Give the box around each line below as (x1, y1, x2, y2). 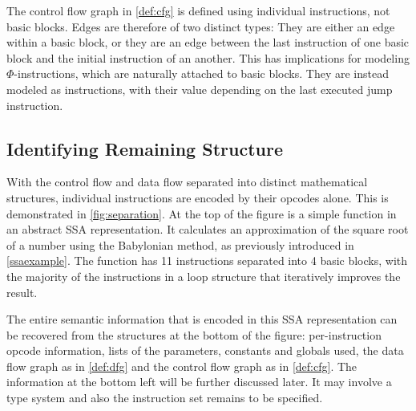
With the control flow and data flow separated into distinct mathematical (6, 173, 368, 190)
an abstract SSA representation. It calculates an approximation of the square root (6, 221, 409, 238)
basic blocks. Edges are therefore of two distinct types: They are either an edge (6, 18, 395, 35)
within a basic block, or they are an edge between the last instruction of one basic (6, 34, 410, 51)
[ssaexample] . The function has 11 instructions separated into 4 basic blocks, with (6, 252, 408, 269)
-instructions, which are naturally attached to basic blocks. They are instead (14, 65, 389, 82)
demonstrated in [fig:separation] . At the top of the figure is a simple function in (6, 205, 397, 222)
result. (6, 283, 38, 300)
